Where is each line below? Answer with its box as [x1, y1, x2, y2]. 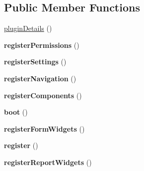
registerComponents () [4, 90, 82, 100]
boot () [4, 107, 28, 117]
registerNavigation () [4, 73, 76, 83]
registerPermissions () [4, 39, 79, 50]
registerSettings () [4, 56, 67, 67]
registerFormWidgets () [4, 123, 85, 134]
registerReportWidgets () [4, 157, 92, 167]
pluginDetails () [4, 23, 52, 33]
